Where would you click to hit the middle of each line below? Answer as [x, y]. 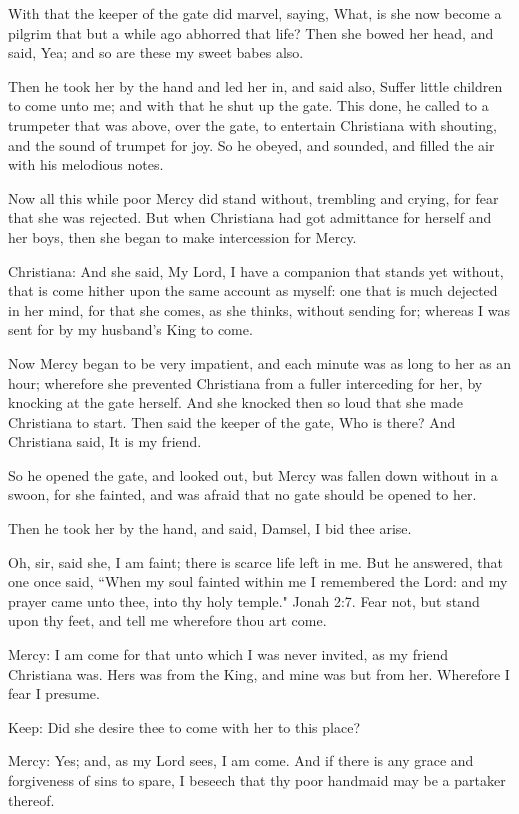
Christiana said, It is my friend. [105, 441]
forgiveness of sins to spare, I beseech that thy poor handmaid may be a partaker [257, 780]
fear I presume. [54, 693]
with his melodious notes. [86, 164]
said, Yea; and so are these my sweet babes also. [156, 52]
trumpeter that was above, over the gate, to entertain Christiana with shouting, [252, 124]
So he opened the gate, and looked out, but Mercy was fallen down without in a [253, 474]
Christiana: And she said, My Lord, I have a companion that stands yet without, [256, 270]
